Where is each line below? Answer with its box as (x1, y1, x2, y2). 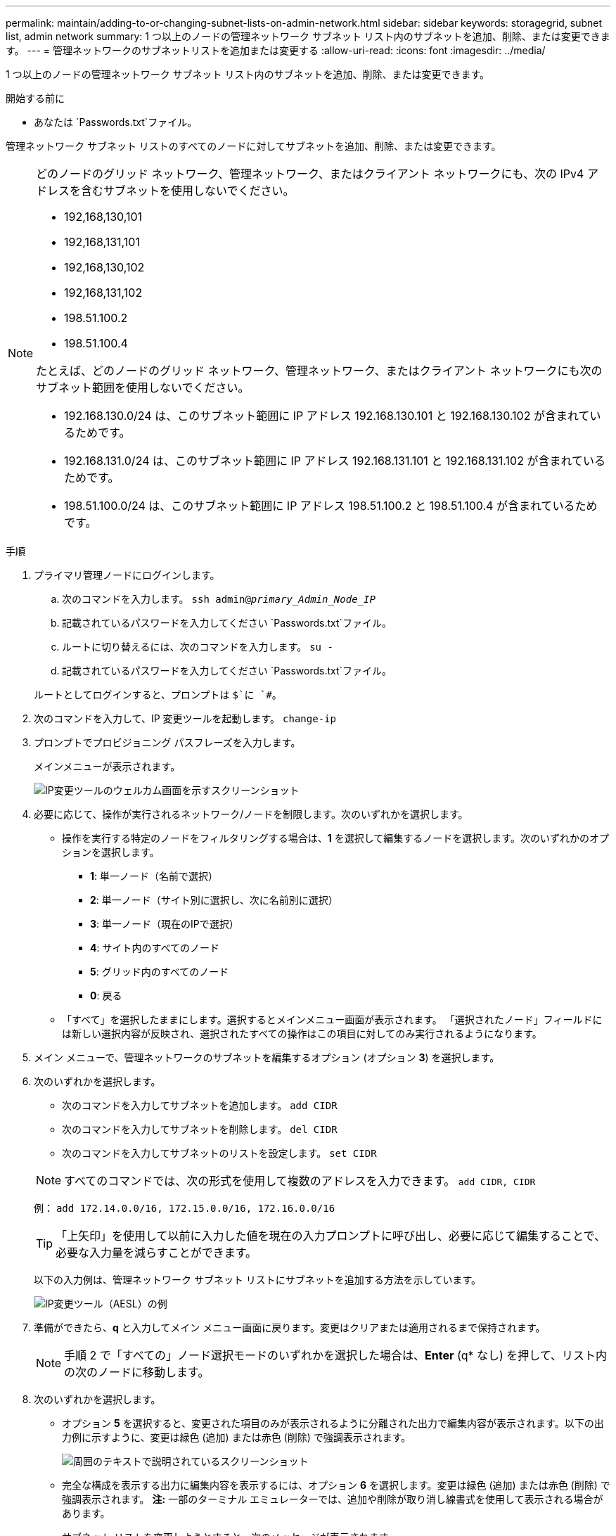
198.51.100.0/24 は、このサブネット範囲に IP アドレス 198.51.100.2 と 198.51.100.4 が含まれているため (64, 499, 598, 513)
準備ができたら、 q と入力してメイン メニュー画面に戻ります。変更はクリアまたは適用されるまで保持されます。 (34, 1321, 546, 1333)
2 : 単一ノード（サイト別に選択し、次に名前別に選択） (90, 894, 338, 906)
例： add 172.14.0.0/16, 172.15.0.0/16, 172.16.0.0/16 (34, 1202, 335, 1214)
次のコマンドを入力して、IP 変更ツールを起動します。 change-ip (34, 712, 336, 724)
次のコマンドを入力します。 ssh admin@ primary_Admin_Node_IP (62, 593, 376, 605)
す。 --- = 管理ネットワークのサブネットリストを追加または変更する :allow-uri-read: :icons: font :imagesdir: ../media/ (6, 44, 546, 56)
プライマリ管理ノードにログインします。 (34, 569, 220, 581)
